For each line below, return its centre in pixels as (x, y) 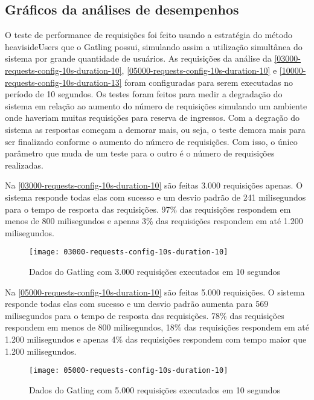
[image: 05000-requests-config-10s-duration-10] (129, 371)
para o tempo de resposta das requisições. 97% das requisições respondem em (148, 209)
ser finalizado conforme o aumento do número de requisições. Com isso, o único (151, 141)
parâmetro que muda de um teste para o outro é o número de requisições (140, 153)
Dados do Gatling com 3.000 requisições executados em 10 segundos (155, 271)
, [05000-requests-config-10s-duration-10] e (199, 70)
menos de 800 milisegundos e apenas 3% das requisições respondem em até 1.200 (154, 221)
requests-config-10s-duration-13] (63, 82)
